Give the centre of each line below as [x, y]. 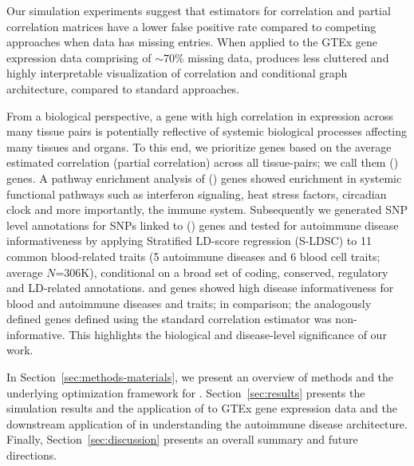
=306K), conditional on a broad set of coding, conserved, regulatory [222, 272]
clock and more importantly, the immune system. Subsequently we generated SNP [207, 209]
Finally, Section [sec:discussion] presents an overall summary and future [182, 439]
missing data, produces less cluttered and [288, 57]
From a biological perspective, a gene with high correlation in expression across [200, 115]
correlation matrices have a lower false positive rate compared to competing [191, 26]
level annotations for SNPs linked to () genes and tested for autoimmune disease [203, 225]
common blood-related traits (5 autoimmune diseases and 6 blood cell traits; [193, 256]
